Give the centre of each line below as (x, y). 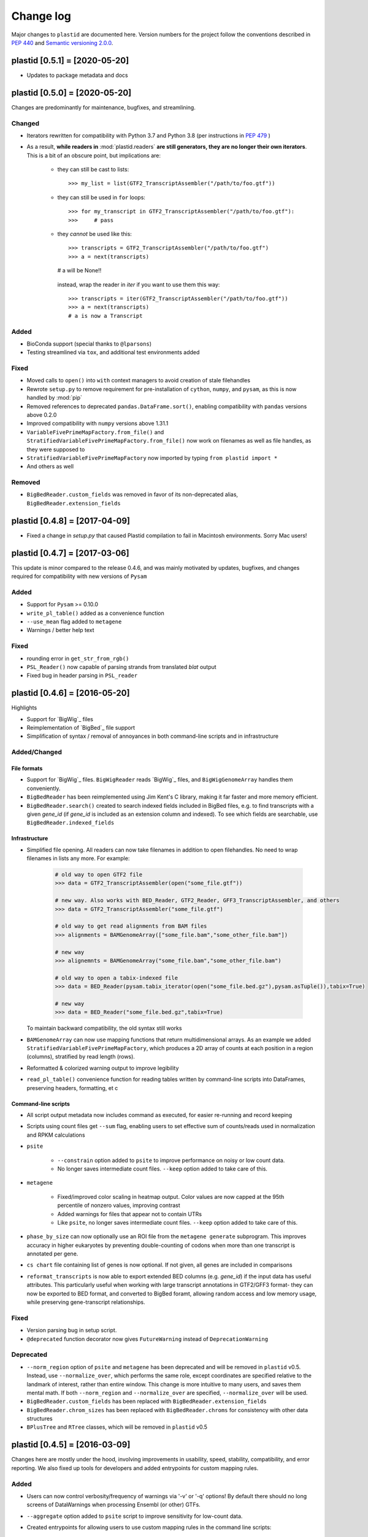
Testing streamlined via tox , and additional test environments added (113, 352)
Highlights (24, 708)
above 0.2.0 (42, 414)
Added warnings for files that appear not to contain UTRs (130, 1214)
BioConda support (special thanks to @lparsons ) (89, 344)
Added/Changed (37, 752)
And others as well (50, 467)
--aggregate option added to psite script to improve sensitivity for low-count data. (135, 1516)
